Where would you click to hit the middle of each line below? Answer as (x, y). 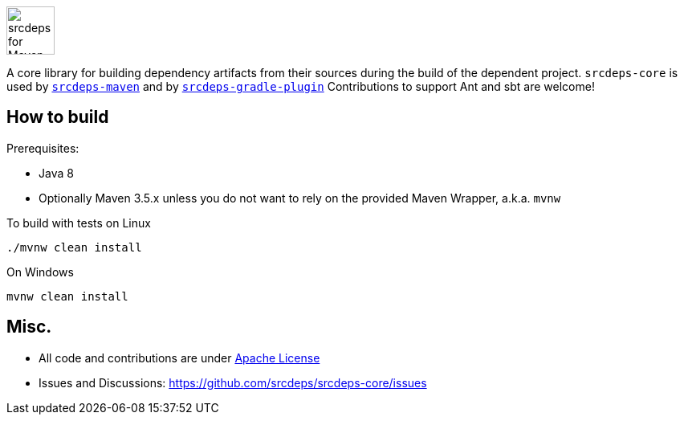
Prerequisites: (43, 148)
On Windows (40, 272)
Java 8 (56, 173)
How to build (58, 117)
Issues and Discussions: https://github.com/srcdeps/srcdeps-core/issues (233, 382)
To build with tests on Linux (79, 223)
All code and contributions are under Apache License (179, 358)
